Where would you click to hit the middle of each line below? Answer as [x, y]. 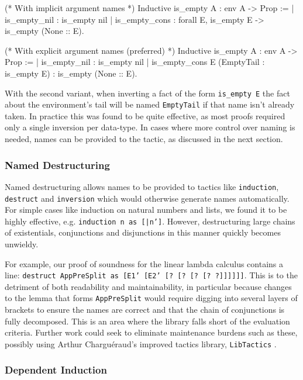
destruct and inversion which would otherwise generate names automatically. [147, 198]
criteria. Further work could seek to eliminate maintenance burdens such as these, [151, 332]
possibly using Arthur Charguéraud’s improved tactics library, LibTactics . [141, 343]
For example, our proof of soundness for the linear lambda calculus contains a [144, 263]
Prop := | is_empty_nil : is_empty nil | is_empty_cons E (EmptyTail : [135, 62]
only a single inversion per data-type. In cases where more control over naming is [150, 127]
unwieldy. [22, 244]
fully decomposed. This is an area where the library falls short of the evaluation [147, 321]
